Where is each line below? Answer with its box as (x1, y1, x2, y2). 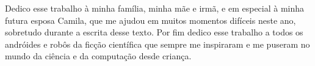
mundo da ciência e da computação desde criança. (5, 50, 192, 62)
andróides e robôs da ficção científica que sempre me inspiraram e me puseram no (5, 37, 310, 50)
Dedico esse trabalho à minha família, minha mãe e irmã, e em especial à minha (5, 2, 305, 14)
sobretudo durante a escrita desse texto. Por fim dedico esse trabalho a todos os (5, 26, 303, 38)
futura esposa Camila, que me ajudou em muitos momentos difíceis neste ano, (5, 13, 296, 26)
